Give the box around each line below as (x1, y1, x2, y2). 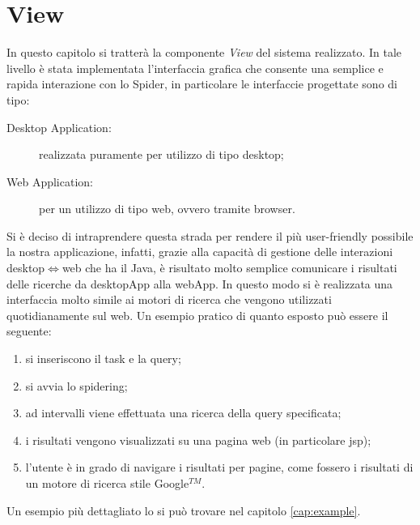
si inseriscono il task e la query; (25, 350, 181, 367)
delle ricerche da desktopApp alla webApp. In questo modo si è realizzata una (6, 275, 393, 292)
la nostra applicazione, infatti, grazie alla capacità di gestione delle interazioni (6, 243, 393, 260)
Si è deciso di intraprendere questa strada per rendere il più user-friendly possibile (6, 227, 414, 244)
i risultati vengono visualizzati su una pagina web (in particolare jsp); (25, 431, 371, 448)
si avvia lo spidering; (25, 377, 128, 394)
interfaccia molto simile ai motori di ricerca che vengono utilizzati (6, 291, 332, 308)
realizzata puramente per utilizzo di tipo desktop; (39, 146, 284, 163)
